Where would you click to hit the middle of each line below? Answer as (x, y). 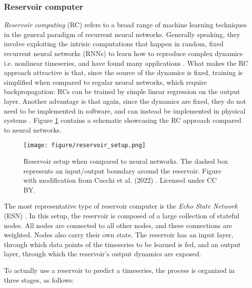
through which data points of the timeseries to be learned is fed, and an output (122, 244)
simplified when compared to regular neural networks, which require (106, 82)
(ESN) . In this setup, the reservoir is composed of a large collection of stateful (122, 215)
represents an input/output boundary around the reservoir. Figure (123, 170)
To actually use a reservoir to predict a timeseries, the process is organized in (119, 270)
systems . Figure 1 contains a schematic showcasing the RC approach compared (123, 120)
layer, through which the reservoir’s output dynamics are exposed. (103, 254)
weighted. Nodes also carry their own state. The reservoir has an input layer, (119, 235)
